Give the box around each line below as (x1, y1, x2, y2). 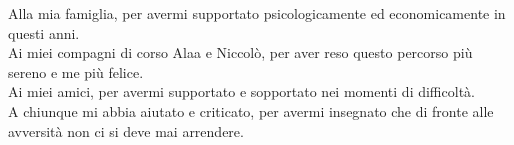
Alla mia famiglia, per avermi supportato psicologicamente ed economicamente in (8, 3, 506, 23)
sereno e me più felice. (8, 61, 144, 82)
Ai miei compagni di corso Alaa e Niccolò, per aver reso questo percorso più (8, 42, 473, 63)
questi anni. (8, 22, 80, 43)
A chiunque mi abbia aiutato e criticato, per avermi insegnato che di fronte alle (8, 100, 494, 121)
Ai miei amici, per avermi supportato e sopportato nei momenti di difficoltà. (8, 81, 475, 102)
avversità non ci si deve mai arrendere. (8, 120, 244, 141)
